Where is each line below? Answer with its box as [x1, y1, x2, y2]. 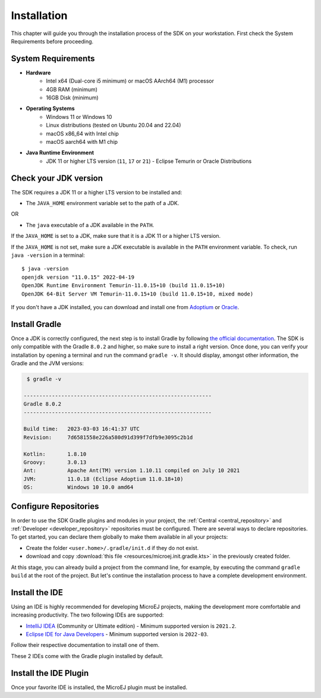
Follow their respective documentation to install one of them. [11, 642, 160, 649]
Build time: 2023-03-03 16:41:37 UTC [23, 426, 140, 432]
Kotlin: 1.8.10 [23, 451, 87, 457]
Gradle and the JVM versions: [11, 360, 84, 367]
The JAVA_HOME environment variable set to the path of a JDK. [26, 200, 180, 207]
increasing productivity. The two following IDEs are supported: [11, 611, 164, 618]
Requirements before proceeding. [11, 37, 94, 45]
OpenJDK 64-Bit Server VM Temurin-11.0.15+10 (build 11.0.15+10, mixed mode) [21, 290, 254, 297]
